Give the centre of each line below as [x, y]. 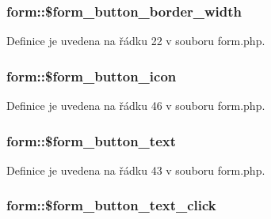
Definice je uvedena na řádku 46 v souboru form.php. [136, 106]
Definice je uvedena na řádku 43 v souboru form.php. [136, 170]
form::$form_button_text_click [111, 205]
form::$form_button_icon [92, 76]
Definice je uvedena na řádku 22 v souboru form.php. [136, 41]
